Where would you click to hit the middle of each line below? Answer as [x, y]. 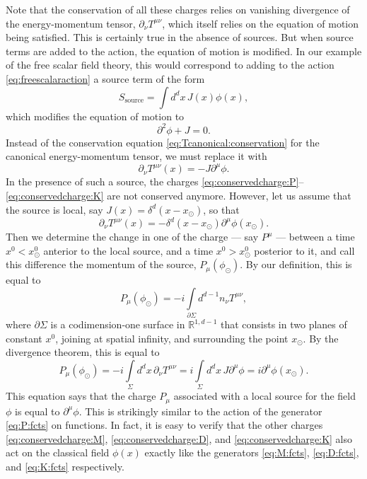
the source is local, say [54, 209]
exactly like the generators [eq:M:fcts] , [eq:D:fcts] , [252, 452]
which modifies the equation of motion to [95, 116]
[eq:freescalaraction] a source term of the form [105, 78]
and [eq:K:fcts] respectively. [65, 467]
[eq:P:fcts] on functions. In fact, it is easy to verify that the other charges [164, 425]
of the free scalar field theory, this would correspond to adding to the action [170, 65]
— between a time [315, 237]
